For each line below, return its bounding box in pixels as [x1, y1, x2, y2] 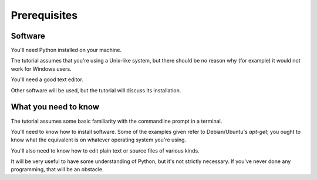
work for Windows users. [11, 65, 72, 72]
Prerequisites [11, 9, 78, 22]
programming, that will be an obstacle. [11, 166, 104, 173]
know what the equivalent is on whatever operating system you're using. [11, 136, 187, 143]
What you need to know [11, 102, 100, 112]
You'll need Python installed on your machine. [11, 47, 122, 54]
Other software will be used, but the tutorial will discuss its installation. [11, 86, 181, 94]
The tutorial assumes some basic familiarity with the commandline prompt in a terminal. [11, 117, 222, 124]
